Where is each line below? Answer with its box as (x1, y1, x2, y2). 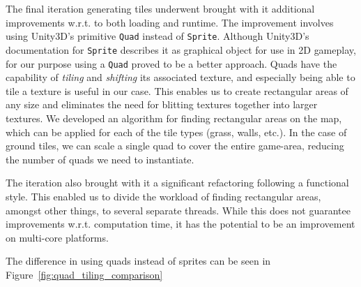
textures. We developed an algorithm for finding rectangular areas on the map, (6, 110, 342, 125)
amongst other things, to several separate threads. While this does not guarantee (6, 203, 351, 217)
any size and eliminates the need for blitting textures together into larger (6, 97, 318, 112)
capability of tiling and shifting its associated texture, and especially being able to (6, 70, 355, 84)
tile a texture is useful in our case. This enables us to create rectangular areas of (6, 83, 348, 98)
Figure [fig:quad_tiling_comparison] (6, 267, 163, 281)
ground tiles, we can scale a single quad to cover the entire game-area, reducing (6, 138, 344, 153)
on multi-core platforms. (6, 230, 109, 244)
